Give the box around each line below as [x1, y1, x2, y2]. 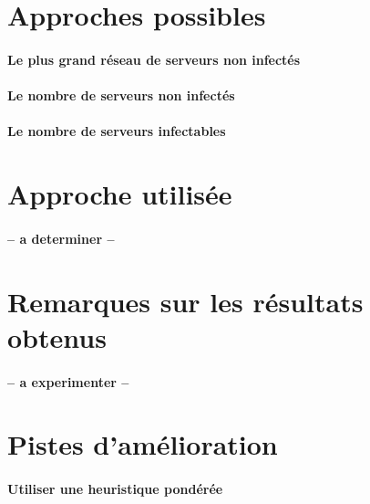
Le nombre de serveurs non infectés [7, 86, 235, 105]
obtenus [7, 318, 107, 355]
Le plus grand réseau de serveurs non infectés [7, 49, 301, 68]
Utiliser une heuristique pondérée [7, 479, 223, 499]
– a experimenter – [7, 372, 129, 391]
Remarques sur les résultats [7, 282, 364, 320]
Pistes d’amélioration [7, 425, 278, 463]
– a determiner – [7, 228, 115, 247]
